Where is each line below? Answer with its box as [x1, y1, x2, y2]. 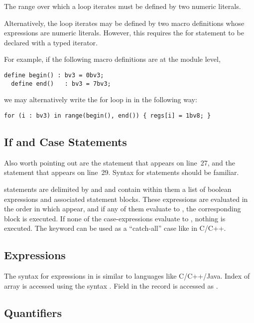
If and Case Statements [4, 134, 127, 149]
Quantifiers [4, 305, 62, 320]
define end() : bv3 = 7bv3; [11, 80, 111, 87]
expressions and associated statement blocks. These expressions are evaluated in [4, 193, 248, 204]
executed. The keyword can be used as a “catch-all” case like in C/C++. [4, 223, 226, 233]
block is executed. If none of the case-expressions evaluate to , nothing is [4, 213, 226, 223]
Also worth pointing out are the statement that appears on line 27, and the [4, 157, 235, 167]
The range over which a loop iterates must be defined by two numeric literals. [4, 1, 241, 11]
